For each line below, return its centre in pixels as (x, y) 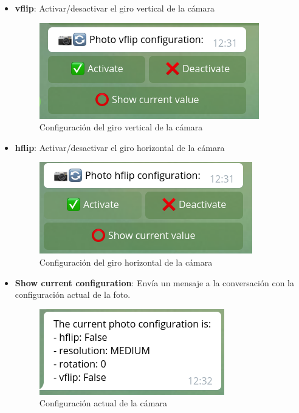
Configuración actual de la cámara (103, 403)
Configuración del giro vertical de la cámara (121, 127)
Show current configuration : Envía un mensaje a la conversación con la (154, 282)
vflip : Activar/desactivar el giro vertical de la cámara (115, 8)
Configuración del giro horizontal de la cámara (126, 262)
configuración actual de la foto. (73, 294)
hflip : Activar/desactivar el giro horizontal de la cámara (120, 147)
